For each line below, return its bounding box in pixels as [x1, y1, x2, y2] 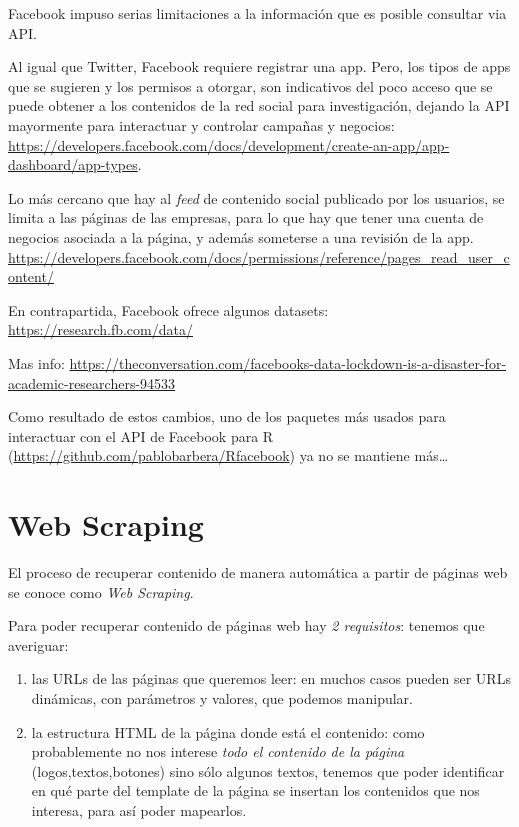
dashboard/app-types [8, 154, 138, 175]
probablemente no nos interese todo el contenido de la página [31, 741, 405, 762]
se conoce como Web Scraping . [8, 581, 194, 602]
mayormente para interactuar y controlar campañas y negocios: [8, 114, 395, 135]
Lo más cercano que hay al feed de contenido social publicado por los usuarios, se [8, 187, 505, 208]
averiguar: [8, 634, 69, 655]
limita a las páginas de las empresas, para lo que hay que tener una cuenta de [8, 207, 484, 228]
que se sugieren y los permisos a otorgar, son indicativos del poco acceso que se [8, 75, 493, 96]
